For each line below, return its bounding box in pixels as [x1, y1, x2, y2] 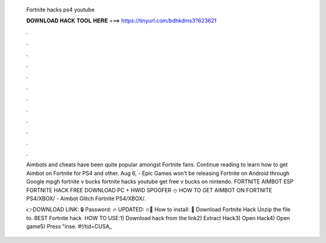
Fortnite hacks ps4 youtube [26, 6, 95, 13]
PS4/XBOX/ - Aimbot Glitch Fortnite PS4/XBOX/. [26, 195, 146, 202]
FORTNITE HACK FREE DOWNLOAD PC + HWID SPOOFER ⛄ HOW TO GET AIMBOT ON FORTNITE [26, 186, 272, 194]
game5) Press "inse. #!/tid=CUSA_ [26, 223, 112, 230]
